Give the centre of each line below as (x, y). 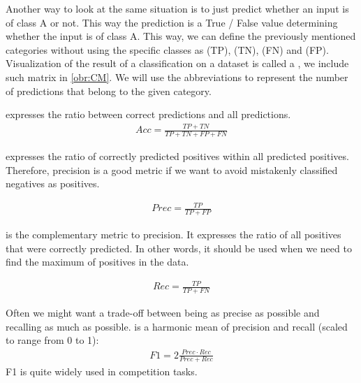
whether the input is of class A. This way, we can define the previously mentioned (181, 36)
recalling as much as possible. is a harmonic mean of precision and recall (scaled (177, 326)
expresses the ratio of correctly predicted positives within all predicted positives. (177, 156)
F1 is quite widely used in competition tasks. (102, 371)
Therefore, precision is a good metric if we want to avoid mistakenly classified (172, 169)
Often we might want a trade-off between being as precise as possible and (163, 313)
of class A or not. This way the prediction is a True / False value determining (172, 22)
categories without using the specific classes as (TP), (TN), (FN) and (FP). (167, 49)
